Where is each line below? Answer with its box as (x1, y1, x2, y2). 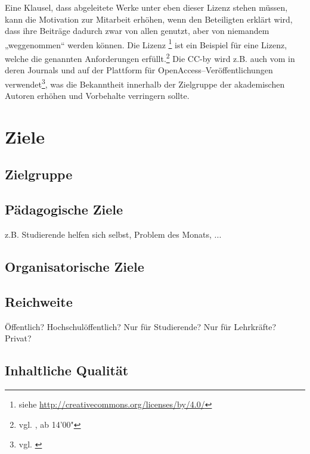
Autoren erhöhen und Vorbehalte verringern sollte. (5, 89, 190, 102)
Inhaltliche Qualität (5, 361, 129, 380)
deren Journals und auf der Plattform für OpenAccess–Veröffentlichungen (5, 64, 273, 76)
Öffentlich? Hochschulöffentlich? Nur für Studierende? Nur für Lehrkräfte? (5, 320, 277, 332)
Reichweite (5, 292, 73, 310)
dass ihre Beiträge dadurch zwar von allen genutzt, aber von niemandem (5, 24, 269, 37)
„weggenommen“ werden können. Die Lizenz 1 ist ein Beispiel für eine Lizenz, (5, 36, 287, 51)
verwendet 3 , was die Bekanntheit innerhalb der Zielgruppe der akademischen (5, 76, 285, 90)
